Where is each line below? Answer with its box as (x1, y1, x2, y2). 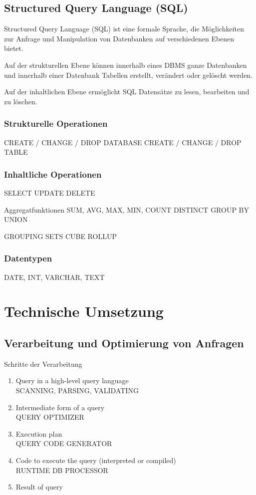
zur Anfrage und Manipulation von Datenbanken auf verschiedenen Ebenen (4, 33, 235, 43)
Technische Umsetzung (4, 301, 164, 321)
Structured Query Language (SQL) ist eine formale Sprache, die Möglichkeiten (4, 23, 244, 34)
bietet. (4, 43, 23, 53)
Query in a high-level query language (15, 375, 129, 386)
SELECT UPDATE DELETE (4, 187, 95, 198)
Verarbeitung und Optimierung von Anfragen (4, 335, 244, 350)
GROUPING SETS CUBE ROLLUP (4, 231, 117, 241)
